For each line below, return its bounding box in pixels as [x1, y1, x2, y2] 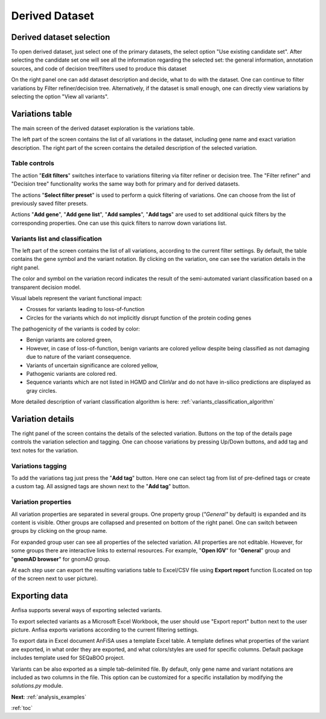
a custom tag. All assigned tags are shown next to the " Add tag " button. [11, 483, 190, 490]
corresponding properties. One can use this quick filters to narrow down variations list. [11, 219, 227, 227]
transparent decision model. [11, 283, 81, 291]
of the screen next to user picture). [11, 575, 98, 582]
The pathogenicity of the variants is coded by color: [11, 325, 140, 332]
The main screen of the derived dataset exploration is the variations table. [11, 124, 195, 132]
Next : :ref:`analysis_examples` [11, 693, 87, 700]
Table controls [11, 159, 54, 167]
